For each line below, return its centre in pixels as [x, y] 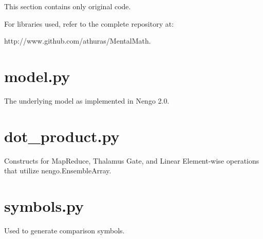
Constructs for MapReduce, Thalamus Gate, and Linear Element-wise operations [132, 160]
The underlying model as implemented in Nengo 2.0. [87, 100]
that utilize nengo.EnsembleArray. [58, 171]
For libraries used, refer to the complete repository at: [89, 23]
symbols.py [44, 206]
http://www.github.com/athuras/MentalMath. [78, 41]
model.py [37, 76]
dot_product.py [62, 136]
